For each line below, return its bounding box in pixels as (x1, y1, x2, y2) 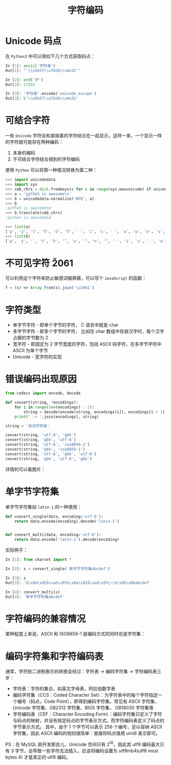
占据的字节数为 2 (12, 335, 48, 341)
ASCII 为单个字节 (12, 347, 48, 353)
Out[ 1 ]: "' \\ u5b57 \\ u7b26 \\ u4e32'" (5, 68, 81, 73)
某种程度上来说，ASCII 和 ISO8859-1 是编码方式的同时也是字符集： (5, 631, 146, 637)
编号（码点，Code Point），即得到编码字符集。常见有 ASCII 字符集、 (17, 698, 159, 704)
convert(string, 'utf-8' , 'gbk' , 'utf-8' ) (5, 451, 97, 456)
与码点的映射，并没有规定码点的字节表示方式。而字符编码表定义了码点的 (12, 718, 164, 724)
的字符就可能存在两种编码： (5, 139, 64, 145)
